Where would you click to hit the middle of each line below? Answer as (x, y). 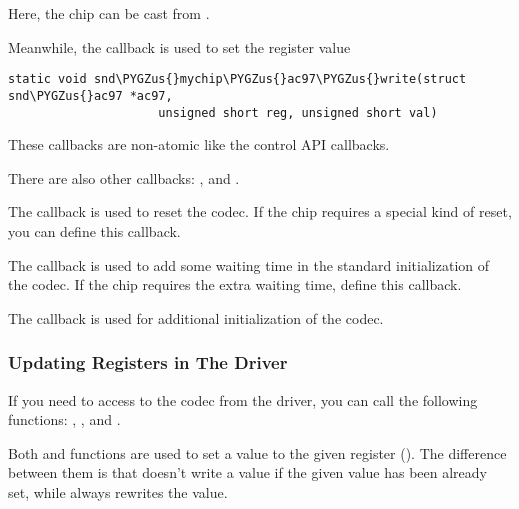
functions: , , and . (64, 419)
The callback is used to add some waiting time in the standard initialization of (249, 264)
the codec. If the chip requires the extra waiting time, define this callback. (235, 284)
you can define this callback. (94, 230)
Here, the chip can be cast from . (109, 13)
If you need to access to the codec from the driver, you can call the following (243, 399)
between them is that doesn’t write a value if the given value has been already (247, 472)
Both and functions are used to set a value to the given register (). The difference (257, 452)
